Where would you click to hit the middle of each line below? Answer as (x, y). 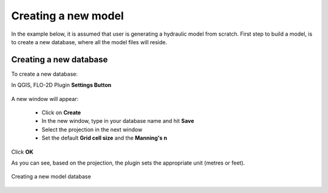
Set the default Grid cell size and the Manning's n (104, 138)
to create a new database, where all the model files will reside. (89, 42)
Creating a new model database (51, 177)
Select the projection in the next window (92, 129)
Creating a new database (60, 60)
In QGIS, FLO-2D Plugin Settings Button (61, 85)
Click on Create (61, 113)
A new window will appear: (45, 99)
